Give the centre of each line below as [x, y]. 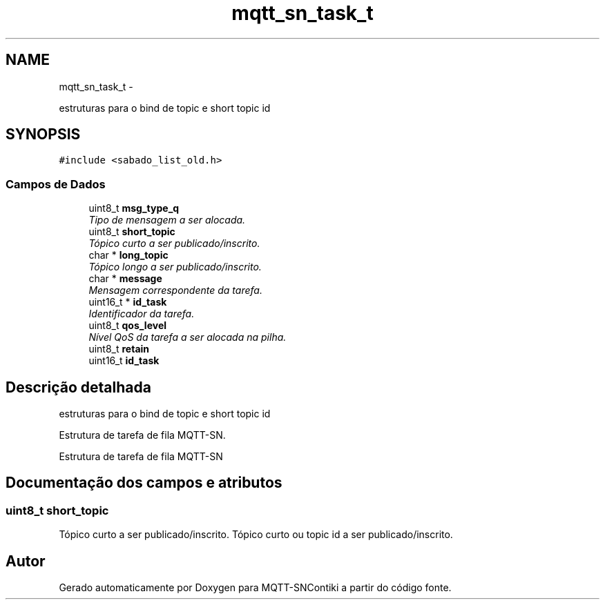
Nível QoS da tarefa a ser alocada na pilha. [188, 337]
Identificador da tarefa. [142, 314]
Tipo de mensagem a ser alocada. [167, 220]
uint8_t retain [119, 349]
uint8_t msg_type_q [134, 208]
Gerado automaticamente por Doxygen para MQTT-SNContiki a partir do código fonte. [255, 588]
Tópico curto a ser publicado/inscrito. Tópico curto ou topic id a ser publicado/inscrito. [256, 535]
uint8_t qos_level [128, 326]
